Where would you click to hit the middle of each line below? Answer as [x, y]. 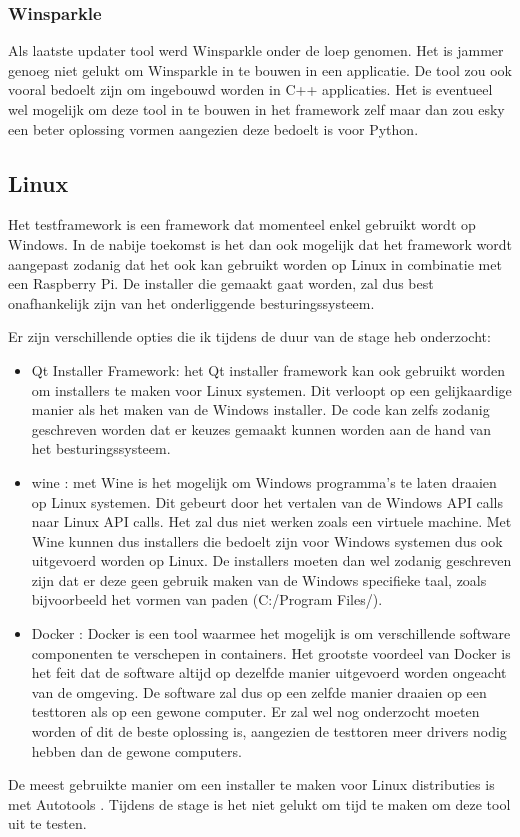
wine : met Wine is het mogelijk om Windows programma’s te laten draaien [264, 481]
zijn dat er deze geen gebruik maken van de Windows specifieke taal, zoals [259, 579]
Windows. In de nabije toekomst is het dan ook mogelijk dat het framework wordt [260, 243]
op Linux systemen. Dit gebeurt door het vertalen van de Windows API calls [267, 501]
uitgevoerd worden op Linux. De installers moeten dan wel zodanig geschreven [271, 560]
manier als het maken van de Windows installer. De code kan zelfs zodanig [260, 409]
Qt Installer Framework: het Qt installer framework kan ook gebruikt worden [268, 369]
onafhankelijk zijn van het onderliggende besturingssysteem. [191, 302]
